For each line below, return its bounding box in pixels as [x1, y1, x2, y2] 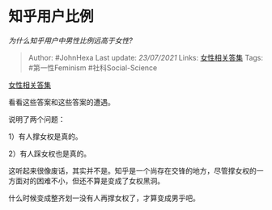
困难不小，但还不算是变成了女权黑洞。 [36, 175, 164, 186]
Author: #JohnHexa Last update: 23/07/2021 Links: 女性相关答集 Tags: [28, 52, 264, 62]
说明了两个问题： [8, 114, 66, 124]
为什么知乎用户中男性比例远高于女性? [8, 36, 134, 45]
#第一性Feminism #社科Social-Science [28, 62, 158, 73]
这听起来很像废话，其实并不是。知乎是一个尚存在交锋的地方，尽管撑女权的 [8, 166, 257, 175]
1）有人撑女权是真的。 [8, 131, 83, 141]
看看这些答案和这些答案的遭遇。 [8, 97, 115, 107]
